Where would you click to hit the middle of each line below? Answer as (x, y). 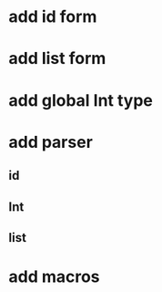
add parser (51, 142)
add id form (53, 17)
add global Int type (81, 100)
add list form (57, 59)
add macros (55, 277)
